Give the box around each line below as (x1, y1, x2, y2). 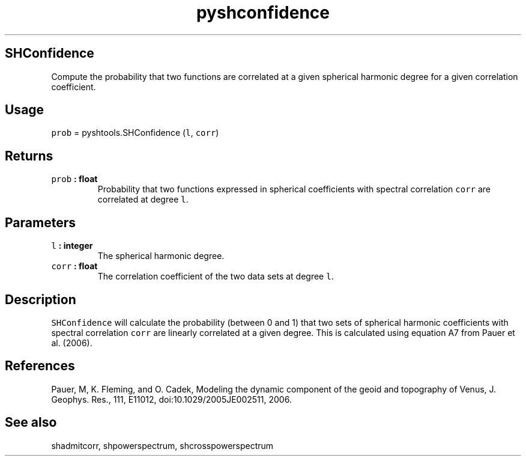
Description (5, 292, 76, 307)
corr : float (51, 261, 98, 272)
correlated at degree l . (97, 194, 189, 205)
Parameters (5, 215, 76, 230)
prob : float (51, 174, 98, 185)
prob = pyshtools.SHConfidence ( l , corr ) (51, 127, 219, 138)
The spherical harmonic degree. (97, 251, 225, 261)
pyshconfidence (196, 2, 330, 23)
